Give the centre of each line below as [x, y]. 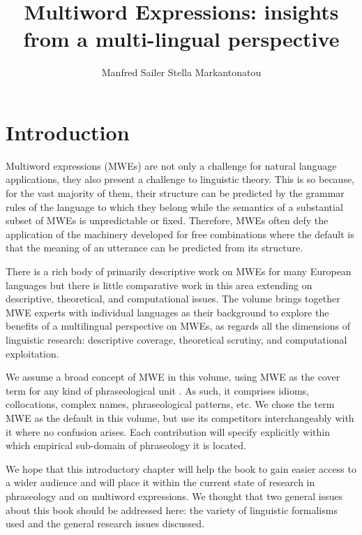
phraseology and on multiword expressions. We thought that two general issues [174, 496]
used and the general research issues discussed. [105, 523]
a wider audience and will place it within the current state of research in [160, 482]
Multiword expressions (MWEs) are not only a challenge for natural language [171, 165]
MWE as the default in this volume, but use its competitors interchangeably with [180, 417]
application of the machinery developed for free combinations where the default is [180, 234]
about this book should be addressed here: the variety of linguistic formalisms [172, 510]
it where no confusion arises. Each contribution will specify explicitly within [168, 431]
